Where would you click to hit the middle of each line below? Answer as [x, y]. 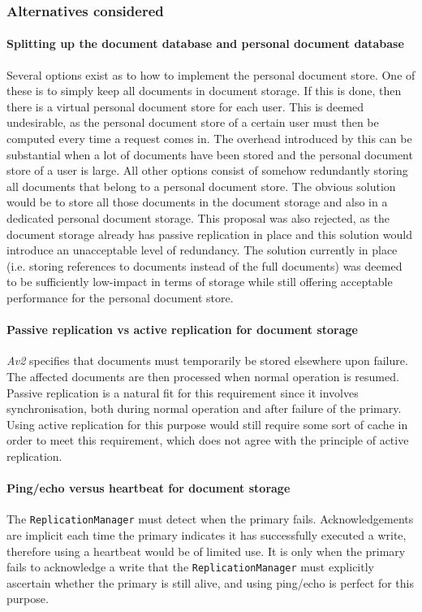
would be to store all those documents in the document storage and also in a [197, 202]
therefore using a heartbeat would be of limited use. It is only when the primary [206, 551]
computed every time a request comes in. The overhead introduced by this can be [209, 139]
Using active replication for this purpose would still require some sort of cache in [207, 424]
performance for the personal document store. [120, 297]
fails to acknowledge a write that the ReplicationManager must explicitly [190, 567]
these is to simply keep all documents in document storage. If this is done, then [204, 91]
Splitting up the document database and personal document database [205, 43]
